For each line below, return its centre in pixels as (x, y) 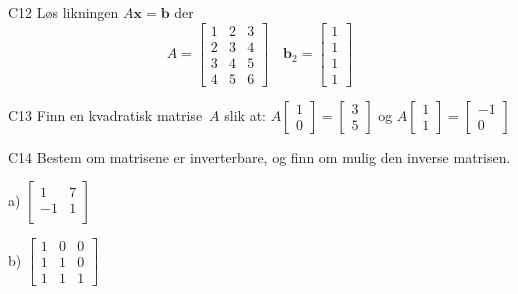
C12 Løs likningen (63, 12)
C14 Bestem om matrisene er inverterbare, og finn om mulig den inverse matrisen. (259, 156)
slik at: (245, 114)
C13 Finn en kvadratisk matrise (105, 114)
